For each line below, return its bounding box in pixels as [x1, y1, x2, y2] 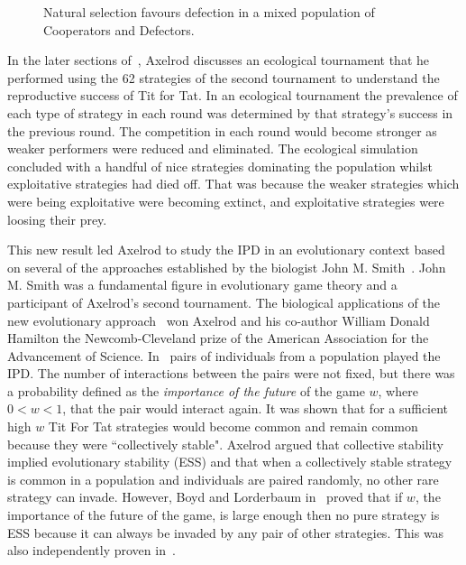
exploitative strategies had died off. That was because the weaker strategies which [7, 174, 460, 193]
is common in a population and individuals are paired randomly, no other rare [7, 469, 439, 488]
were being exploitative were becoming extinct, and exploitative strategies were [7, 191, 444, 210]
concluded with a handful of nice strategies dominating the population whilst [7, 156, 434, 175]
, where [378, 381, 418, 400]
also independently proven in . [7, 541, 176, 560]
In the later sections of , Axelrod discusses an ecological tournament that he [7, 51, 429, 69]
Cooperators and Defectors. [43, 20, 195, 39]
